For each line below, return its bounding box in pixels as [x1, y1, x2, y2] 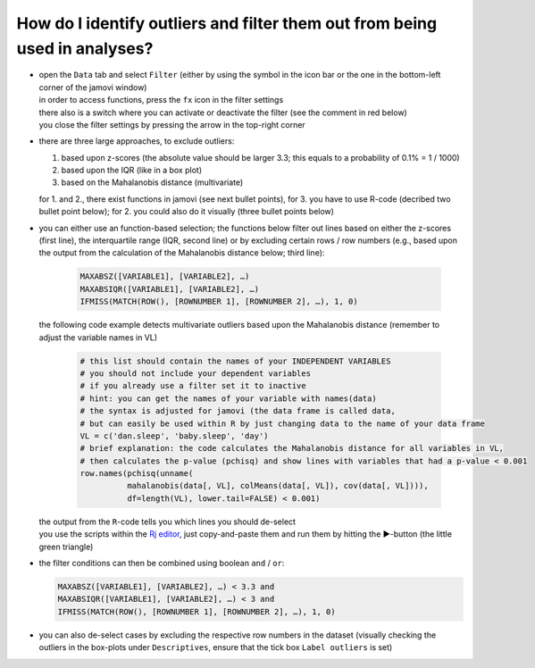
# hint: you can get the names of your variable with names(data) [79, 393, 377, 404]
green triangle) [38, 541, 94, 552]
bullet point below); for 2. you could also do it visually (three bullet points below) [38, 206, 335, 217]
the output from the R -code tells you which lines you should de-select [38, 516, 297, 527]
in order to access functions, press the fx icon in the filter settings [38, 95, 284, 105]
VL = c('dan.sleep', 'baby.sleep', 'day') [79, 430, 269, 441]
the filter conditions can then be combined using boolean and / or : [38, 558, 285, 568]
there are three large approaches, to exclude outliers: [38, 136, 235, 146]
